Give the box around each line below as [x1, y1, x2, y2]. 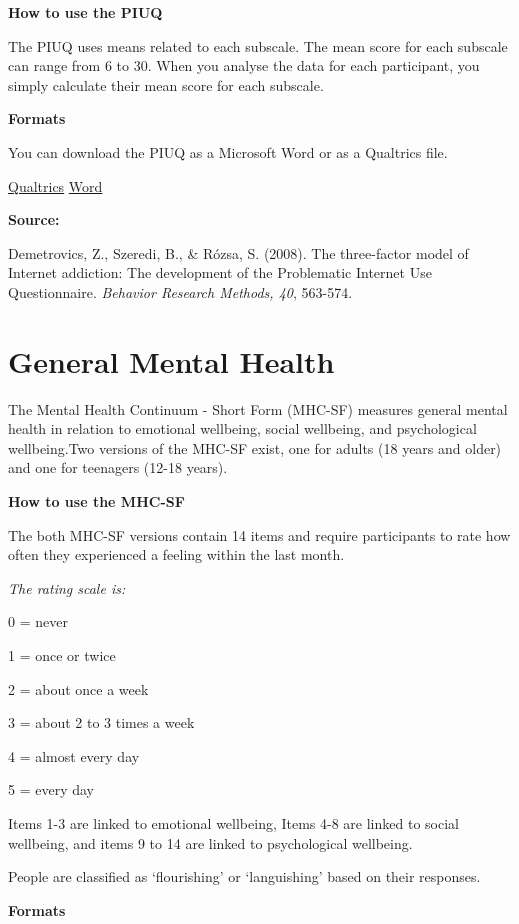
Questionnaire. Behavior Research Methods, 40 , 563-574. [8, 281, 353, 302]
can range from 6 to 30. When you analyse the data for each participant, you [8, 55, 480, 76]
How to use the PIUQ [8, 2, 163, 22]
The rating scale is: [8, 577, 126, 598]
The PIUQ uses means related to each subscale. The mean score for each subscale [8, 35, 508, 56]
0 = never [8, 611, 68, 632]
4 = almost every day [8, 745, 140, 766]
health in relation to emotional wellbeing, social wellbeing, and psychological [8, 418, 477, 439]
